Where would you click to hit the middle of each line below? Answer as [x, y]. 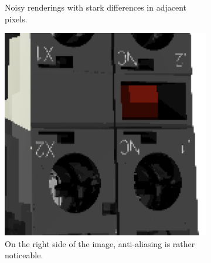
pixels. [16, 19]
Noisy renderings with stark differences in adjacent [96, 7]
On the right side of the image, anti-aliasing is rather [100, 243]
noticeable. [24, 255]
